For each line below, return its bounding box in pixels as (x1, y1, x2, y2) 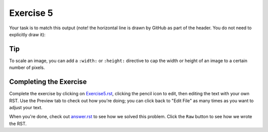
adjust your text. (9, 104, 43, 110)
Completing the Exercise (9, 77, 87, 86)
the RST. (9, 121, 27, 127)
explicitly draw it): (9, 31, 46, 37)
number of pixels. (9, 65, 45, 70)
